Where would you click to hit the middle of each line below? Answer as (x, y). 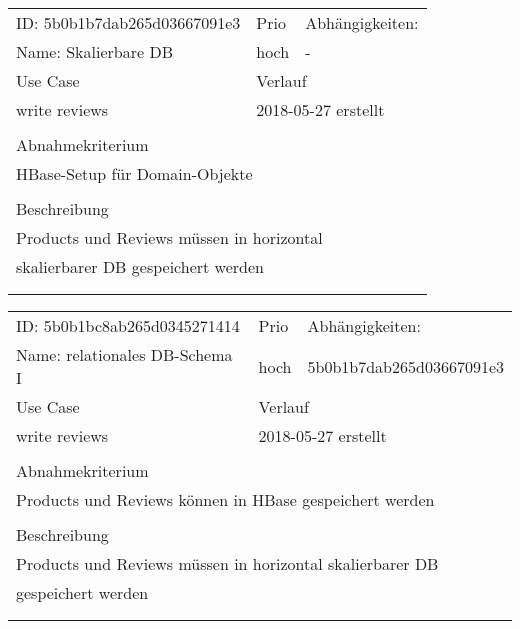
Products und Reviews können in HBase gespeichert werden (225, 499)
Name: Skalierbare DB (94, 51)
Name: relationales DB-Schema (124, 354)
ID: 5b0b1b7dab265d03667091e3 (128, 22)
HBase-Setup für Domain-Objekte (134, 173)
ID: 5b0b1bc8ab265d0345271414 (128, 325)
